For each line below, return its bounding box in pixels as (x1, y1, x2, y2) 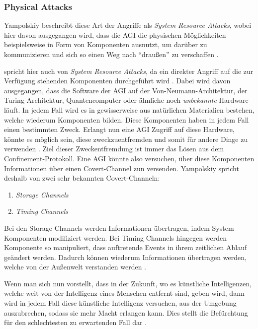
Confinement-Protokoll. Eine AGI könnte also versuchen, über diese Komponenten (4, 153, 255, 163)
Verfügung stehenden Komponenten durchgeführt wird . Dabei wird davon (4, 75, 231, 86)
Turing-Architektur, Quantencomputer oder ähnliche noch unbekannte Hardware (4, 95, 249, 105)
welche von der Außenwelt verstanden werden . (4, 262, 147, 272)
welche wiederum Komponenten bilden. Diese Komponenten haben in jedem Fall (4, 114, 249, 125)
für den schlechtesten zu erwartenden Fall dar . (4, 317, 147, 328)
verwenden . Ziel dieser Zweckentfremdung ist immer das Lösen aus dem (4, 143, 224, 154)
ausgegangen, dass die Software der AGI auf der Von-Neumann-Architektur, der (4, 85, 248, 95)
